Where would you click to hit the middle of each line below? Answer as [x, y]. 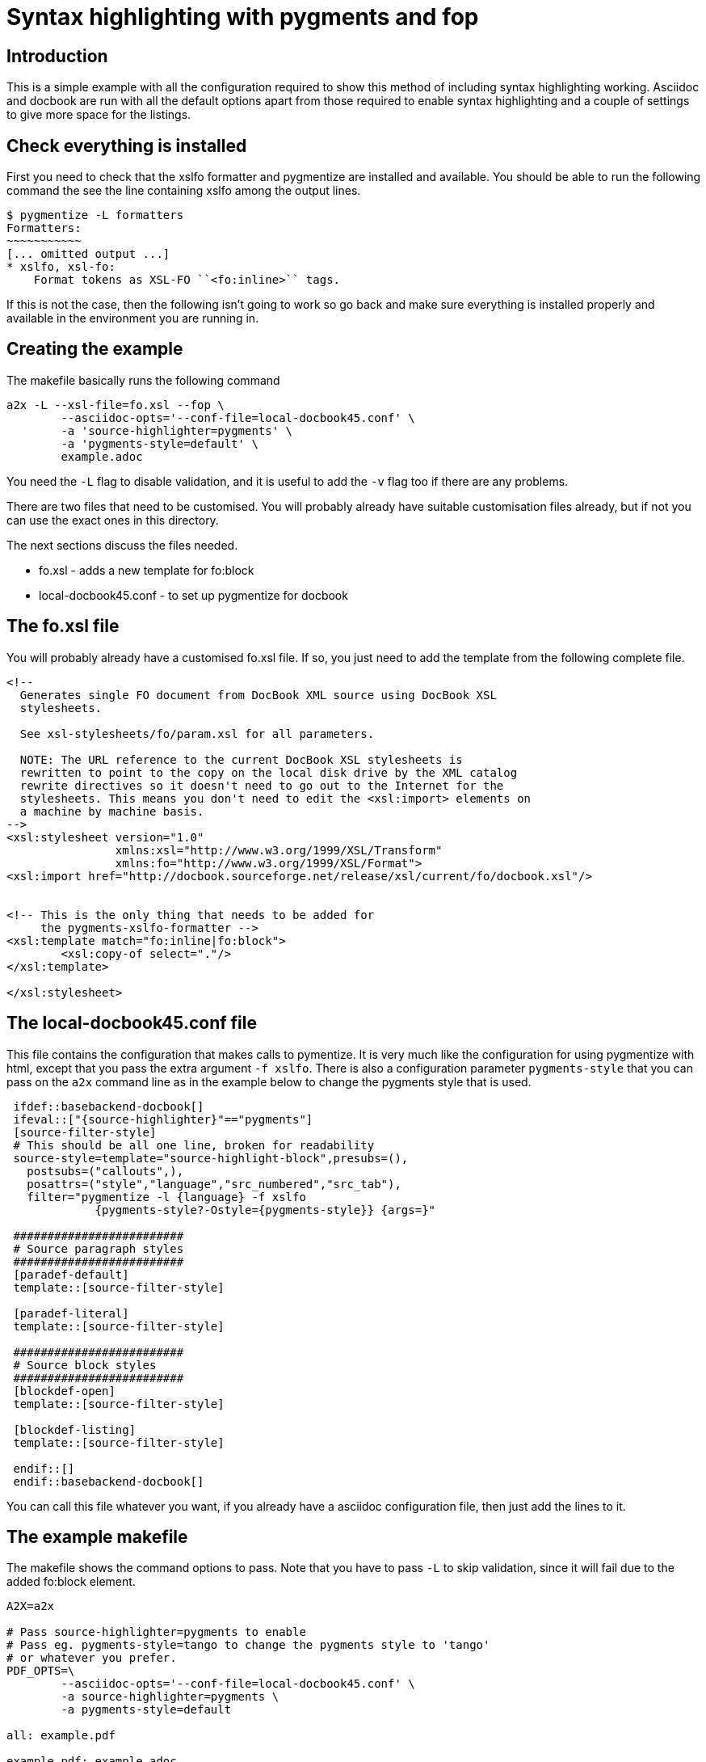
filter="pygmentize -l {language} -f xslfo [166, 1197]
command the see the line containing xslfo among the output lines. [184, 191]
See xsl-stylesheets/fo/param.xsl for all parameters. [197, 733]
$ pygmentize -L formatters [95, 215]
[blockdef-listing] [75, 1429]
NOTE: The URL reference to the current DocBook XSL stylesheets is [241, 759]
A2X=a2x [31, 1606]
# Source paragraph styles [99, 1248]
